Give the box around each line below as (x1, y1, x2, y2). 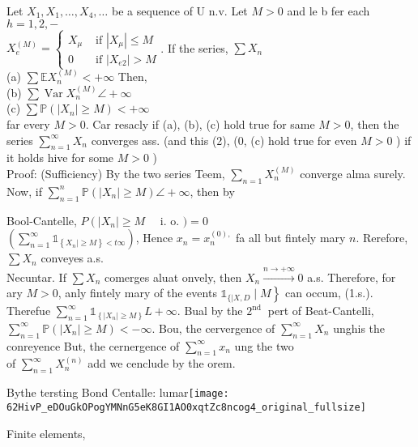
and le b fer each (287, 2, 370, 19)
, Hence (135, 229, 173, 246)
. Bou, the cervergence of (151, 319, 275, 336)
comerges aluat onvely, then (104, 268, 242, 285)
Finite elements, (6, 424, 86, 441)
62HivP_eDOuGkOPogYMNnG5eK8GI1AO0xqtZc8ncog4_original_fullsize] (6, 401, 366, 413)
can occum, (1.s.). (284, 284, 373, 301)
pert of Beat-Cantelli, (267, 302, 374, 319)
